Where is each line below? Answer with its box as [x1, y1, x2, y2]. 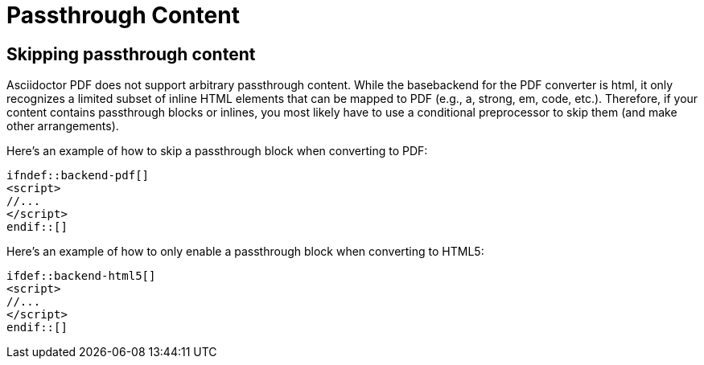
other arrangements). [6, 119, 119, 133]
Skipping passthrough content [6, 43, 256, 64]
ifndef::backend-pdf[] [6, 169, 150, 182]
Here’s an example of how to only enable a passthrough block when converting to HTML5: [6, 244, 484, 259]
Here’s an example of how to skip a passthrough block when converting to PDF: [6, 144, 428, 158]
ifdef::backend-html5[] [6, 269, 156, 283]
